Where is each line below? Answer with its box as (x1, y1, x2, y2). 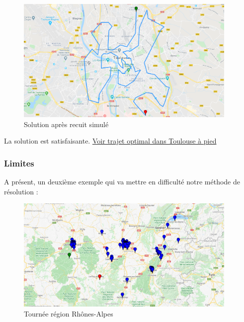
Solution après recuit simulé (24, 119, 109, 129)
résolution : (4, 186, 38, 196)
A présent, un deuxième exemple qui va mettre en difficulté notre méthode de (4, 176, 240, 186)
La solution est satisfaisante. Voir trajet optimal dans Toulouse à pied (4, 136, 217, 146)
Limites (4, 157, 34, 169)
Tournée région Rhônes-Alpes (24, 309, 113, 319)
